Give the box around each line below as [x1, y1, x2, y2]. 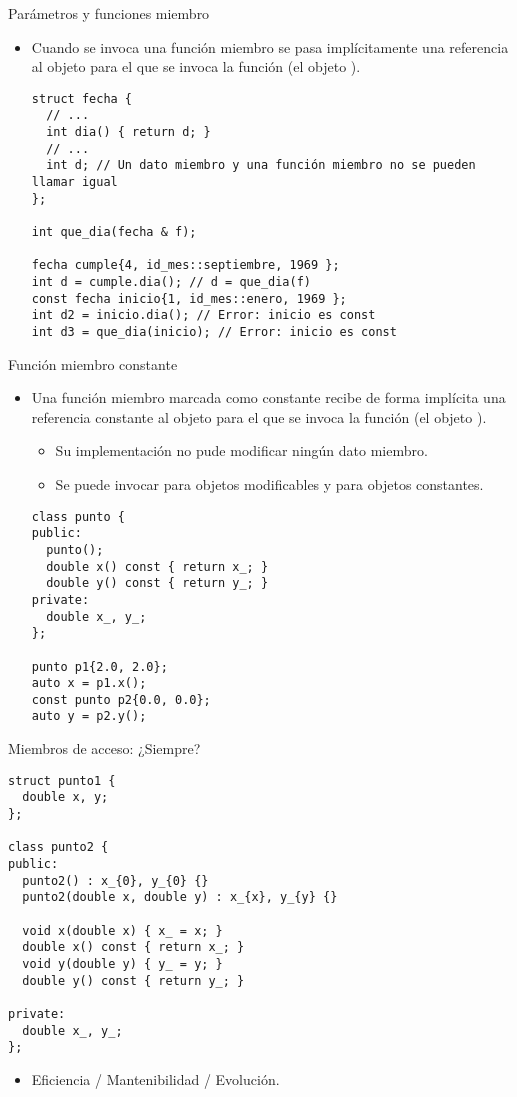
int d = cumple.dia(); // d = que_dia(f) [31, 275, 311, 289]
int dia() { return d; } [46, 125, 211, 140]
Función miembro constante [8, 353, 178, 374]
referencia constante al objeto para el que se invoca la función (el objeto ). [31, 406, 487, 427]
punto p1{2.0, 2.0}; [31, 659, 168, 674]
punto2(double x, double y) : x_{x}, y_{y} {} [22, 890, 338, 905]
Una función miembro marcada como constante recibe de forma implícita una [31, 387, 506, 408]
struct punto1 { [8, 773, 116, 788]
